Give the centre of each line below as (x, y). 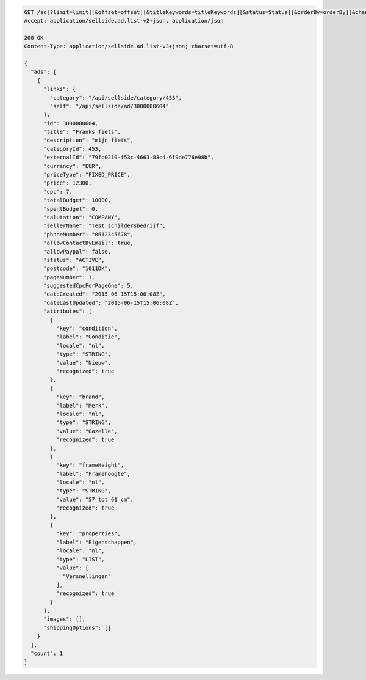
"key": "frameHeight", (90, 465)
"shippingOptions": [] (77, 627)
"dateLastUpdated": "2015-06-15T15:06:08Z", (111, 303)
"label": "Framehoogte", (93, 474)
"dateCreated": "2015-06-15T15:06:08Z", (105, 294)
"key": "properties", (88, 534)
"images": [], (64, 619)
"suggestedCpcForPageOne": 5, (89, 286)
